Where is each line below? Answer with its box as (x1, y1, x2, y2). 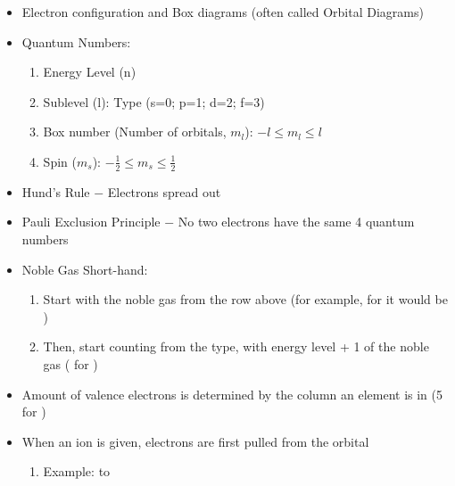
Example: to (43, 462, 111, 481)
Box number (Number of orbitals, (43, 122, 227, 141)
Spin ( (43, 152, 77, 170)
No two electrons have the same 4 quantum (178, 212, 415, 231)
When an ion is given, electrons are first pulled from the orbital (21, 432, 369, 450)
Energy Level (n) (43, 62, 136, 81)
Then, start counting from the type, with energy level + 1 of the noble (43, 337, 429, 356)
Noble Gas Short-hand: (21, 259, 148, 278)
